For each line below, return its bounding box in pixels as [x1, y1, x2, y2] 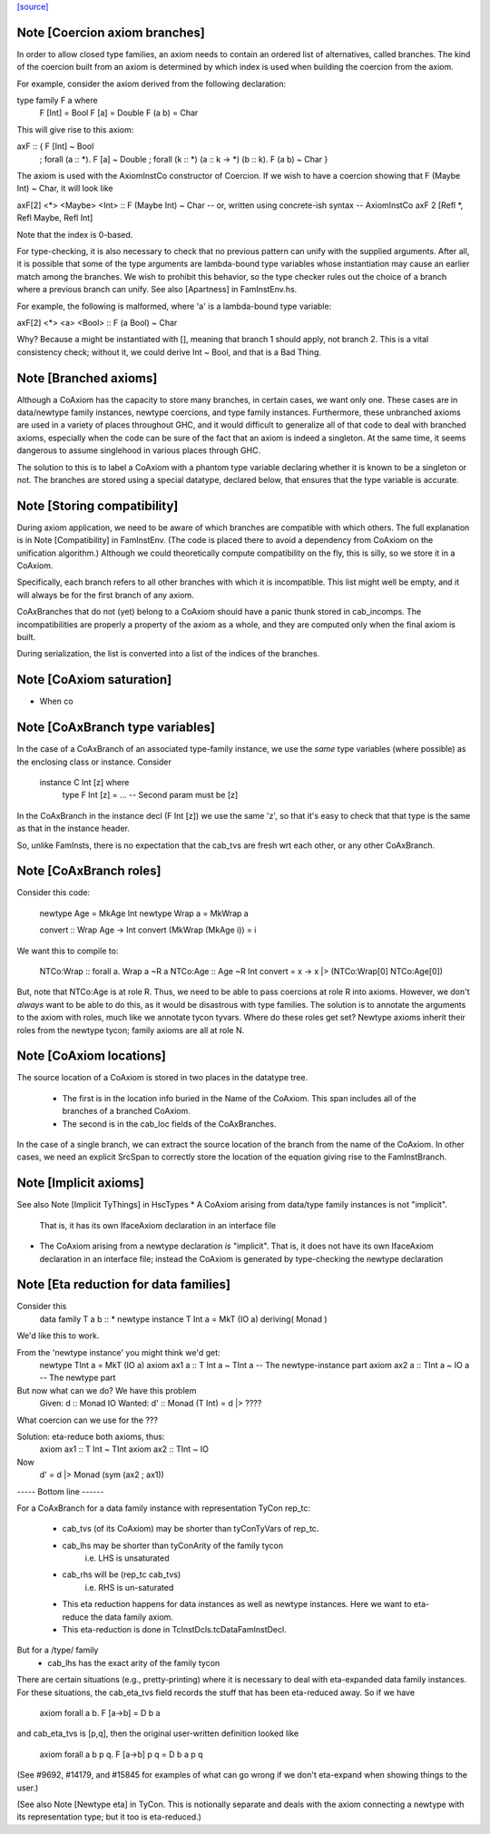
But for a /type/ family [16, 1644, 99, 1656]
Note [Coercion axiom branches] [16, 25, 206, 40]
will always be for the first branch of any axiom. [16, 589, 194, 600]
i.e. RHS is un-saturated [84, 1582, 174, 1592]
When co [39, 695, 73, 707]
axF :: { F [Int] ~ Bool [16, 141, 94, 152]
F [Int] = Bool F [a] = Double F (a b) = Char [39, 107, 199, 118]
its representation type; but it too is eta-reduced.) [16, 1811, 201, 1822]
